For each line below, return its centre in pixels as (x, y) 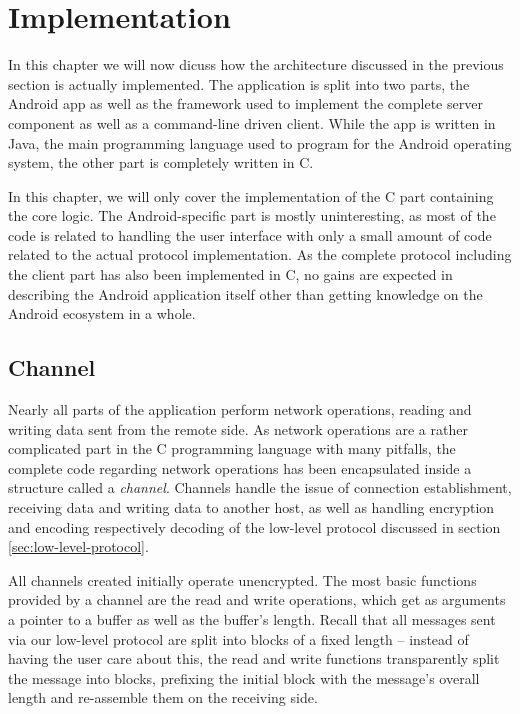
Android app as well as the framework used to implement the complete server (245, 103)
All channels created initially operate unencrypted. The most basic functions (242, 579)
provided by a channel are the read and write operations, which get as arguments (257, 599)
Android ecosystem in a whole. (102, 313)
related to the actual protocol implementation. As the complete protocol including (260, 254)
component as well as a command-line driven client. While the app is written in (252, 122)
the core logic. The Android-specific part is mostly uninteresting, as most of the (252, 215)
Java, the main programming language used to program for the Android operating (260, 142)
